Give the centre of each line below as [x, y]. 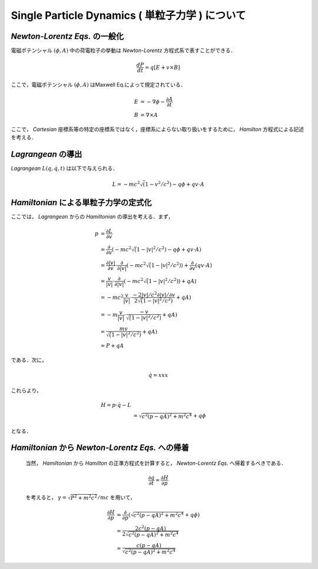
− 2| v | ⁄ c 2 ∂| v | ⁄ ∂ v [154, 295]
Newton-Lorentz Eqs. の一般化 [67, 36]
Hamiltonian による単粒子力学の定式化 [81, 203]
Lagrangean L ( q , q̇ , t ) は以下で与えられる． [64, 169]
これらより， [26, 391]
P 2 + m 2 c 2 [84, 497]
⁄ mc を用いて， [117, 497]
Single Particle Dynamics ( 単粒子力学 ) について [129, 15]
